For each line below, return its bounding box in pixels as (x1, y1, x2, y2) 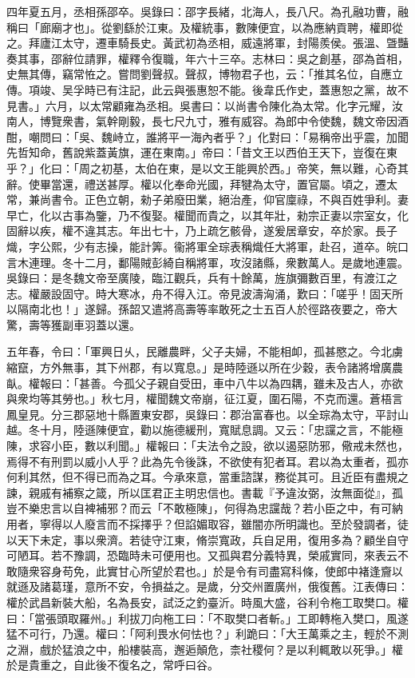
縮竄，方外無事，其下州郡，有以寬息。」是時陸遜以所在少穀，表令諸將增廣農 (6, 359, 403, 376)
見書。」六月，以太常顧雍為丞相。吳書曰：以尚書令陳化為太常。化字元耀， (6, 97, 392, 114)
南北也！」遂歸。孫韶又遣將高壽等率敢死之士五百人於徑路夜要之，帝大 (28, 301, 397, 317)
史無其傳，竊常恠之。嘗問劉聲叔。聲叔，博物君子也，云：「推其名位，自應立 (6, 66, 403, 82)
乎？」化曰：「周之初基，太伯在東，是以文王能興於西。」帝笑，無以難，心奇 (6, 159, 397, 176)
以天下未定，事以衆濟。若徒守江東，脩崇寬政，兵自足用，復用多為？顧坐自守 (6, 531, 409, 548)
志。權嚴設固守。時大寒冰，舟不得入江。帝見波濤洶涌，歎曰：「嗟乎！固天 (6, 285, 392, 301)
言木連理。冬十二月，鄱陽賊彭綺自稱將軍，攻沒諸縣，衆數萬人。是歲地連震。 (6, 253, 409, 270)
